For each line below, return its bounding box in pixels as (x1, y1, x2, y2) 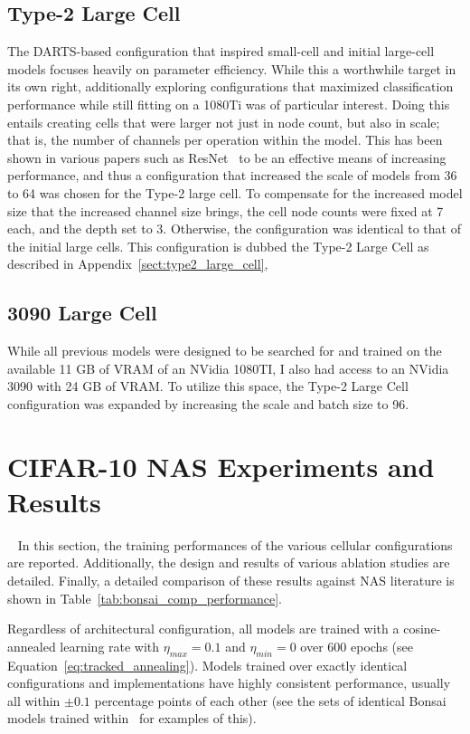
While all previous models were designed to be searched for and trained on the (7, 341, 442, 360)
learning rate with (60, 636, 160, 655)
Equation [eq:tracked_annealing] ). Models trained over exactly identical (7, 655, 408, 674)
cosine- (403, 619, 441, 638)
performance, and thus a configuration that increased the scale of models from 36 (7, 166, 457, 185)
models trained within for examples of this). (7, 709, 257, 728)
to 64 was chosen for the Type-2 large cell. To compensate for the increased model (7, 183, 463, 202)
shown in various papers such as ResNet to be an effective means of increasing (7, 148, 446, 167)
